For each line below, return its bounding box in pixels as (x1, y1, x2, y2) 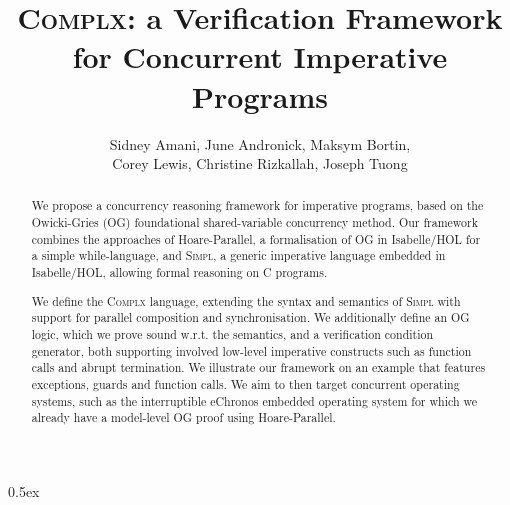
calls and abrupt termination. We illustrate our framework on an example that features (31, 359, 486, 376)
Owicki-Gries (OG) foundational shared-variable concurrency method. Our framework (31, 214, 478, 231)
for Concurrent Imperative (72, 36, 448, 77)
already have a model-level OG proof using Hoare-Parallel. (31, 409, 336, 426)
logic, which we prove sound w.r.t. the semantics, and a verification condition (31, 325, 434, 342)
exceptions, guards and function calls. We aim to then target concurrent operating (31, 375, 460, 392)
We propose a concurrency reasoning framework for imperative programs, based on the (31, 197, 484, 214)
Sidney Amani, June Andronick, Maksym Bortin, (109, 133, 411, 154)
